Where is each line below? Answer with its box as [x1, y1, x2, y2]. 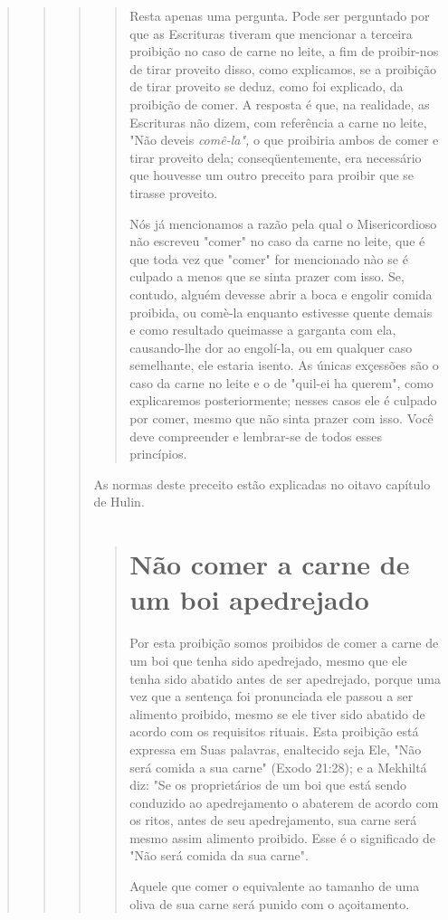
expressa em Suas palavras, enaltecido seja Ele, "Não [129, 739, 422, 758]
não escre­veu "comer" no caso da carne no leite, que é [129, 232, 425, 251]
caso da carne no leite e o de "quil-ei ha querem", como [129, 373, 434, 392]
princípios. [129, 444, 187, 463]
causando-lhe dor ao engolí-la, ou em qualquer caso [129, 337, 413, 356]
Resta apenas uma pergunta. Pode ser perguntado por [129, 6, 430, 24]
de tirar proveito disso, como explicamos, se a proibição [129, 59, 436, 78]
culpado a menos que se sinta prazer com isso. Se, [129, 267, 405, 286]
